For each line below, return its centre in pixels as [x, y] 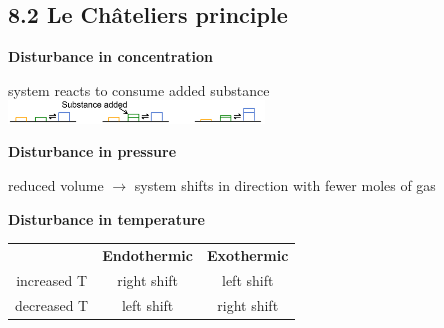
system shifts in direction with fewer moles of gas [285, 184]
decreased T [52, 304]
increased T [52, 279]
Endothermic [147, 254]
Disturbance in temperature [106, 218]
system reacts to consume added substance [139, 89]
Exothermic [248, 254]
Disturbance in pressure [92, 151]
